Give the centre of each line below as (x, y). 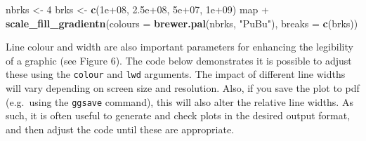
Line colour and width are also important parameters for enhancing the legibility (179, 47)
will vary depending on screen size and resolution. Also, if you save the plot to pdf (183, 88)
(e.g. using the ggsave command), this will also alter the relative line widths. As (179, 101)
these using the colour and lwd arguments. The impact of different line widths (176, 74)
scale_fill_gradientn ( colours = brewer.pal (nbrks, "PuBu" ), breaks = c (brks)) (182, 23)
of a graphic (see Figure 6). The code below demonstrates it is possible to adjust (179, 60)
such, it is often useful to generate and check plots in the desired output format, (178, 115)
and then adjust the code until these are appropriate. (120, 129)
